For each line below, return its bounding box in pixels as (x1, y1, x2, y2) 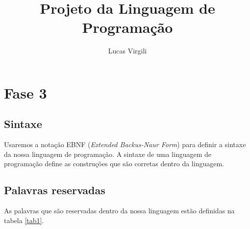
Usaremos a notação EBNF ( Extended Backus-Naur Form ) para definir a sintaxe (4, 139, 246, 150)
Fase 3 (4, 82, 47, 102)
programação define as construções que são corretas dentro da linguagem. (4, 158, 224, 169)
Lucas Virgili (108, 46, 147, 56)
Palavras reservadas (4, 182, 105, 198)
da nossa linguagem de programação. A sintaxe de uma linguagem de (4, 149, 212, 159)
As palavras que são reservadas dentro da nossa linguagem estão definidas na (4, 205, 235, 216)
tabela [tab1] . (4, 215, 44, 225)
